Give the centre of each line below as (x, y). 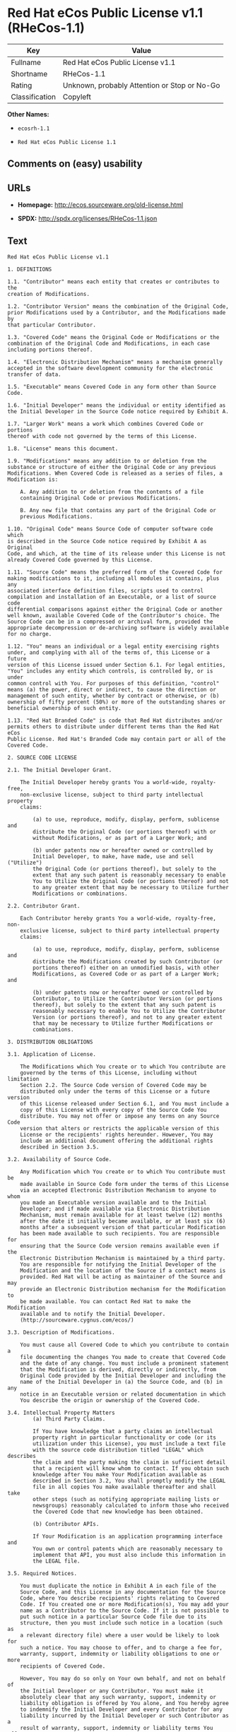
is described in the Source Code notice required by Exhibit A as (107, 541)
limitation (23, 1079)
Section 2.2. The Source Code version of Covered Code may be (113, 1085)
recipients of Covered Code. (63, 1666)
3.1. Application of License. (52, 1054)
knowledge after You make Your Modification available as (120, 1474)
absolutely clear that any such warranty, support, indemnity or (118, 1697)
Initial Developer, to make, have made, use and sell (113, 856)
